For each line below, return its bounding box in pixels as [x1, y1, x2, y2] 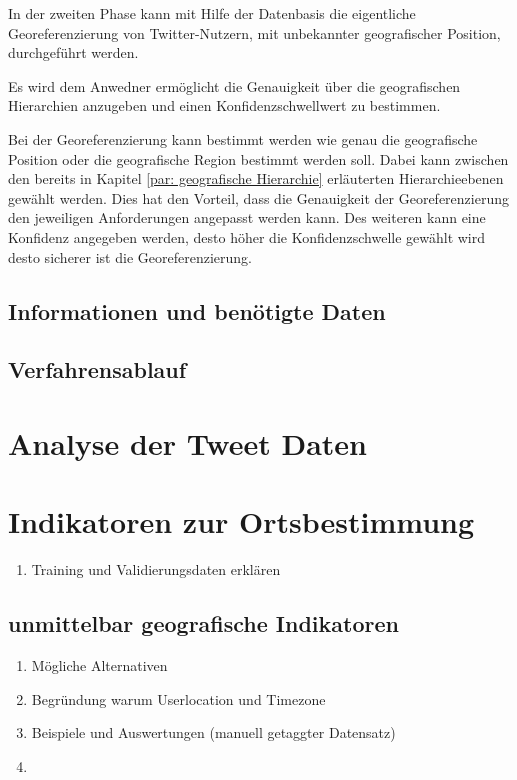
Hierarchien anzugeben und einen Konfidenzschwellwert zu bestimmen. [8, 95, 441, 116]
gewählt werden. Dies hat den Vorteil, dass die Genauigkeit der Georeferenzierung [8, 187, 509, 208]
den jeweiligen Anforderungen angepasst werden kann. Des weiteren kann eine [8, 207, 486, 228]
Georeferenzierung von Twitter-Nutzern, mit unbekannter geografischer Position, [8, 22, 501, 43]
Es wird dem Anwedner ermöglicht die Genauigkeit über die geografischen [8, 75, 461, 96]
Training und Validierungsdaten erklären [31, 559, 281, 580]
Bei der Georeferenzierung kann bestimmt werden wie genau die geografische [8, 128, 478, 149]
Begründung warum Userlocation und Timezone [31, 688, 326, 709]
